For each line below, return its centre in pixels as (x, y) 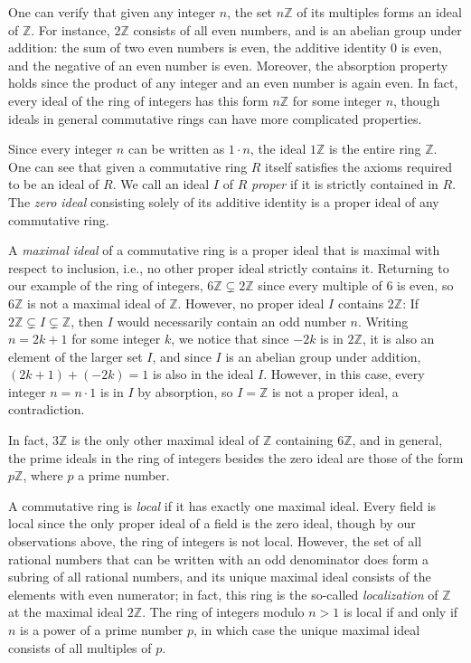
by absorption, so (185, 391)
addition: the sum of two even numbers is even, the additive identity (198, 47)
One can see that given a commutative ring (128, 166)
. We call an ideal (161, 184)
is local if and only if (401, 612)
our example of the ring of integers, (106, 285)
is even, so (425, 285)
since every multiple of (320, 285)
